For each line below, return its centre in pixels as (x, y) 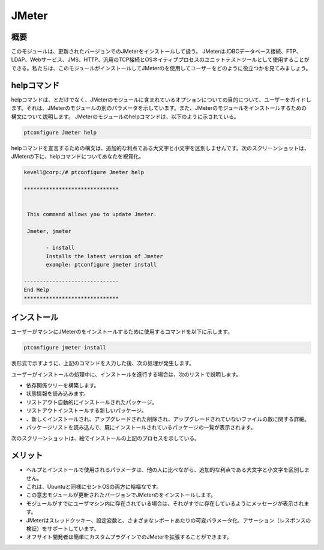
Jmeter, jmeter (49, 231)
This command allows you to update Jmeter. (92, 214)
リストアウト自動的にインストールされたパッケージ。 (92, 402)
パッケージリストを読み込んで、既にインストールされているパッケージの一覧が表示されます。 (141, 427)
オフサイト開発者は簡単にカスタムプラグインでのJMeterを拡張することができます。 (129, 537)
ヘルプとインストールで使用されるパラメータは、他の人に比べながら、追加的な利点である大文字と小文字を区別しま (168, 470)
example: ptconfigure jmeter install (101, 265)
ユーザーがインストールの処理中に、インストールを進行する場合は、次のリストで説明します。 (126, 374)
